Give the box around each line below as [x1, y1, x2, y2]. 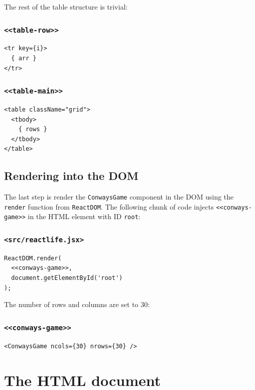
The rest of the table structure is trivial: [4, 2, 128, 12]
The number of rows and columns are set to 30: [4, 299, 150, 310]
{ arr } [11, 54, 37, 62]
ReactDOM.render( [4, 254, 62, 262]
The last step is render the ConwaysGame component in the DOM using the [4, 191, 234, 202]
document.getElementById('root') [11, 274, 123, 282]
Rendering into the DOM [4, 168, 139, 183]
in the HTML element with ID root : [28, 211, 141, 222]
